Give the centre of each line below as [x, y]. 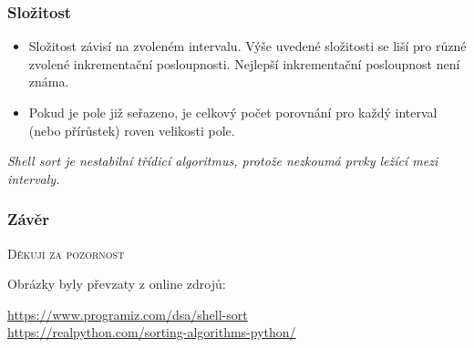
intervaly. [34, 178]
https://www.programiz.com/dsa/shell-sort [128, 314]
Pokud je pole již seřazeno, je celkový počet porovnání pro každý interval [233, 112]
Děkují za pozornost [66, 253]
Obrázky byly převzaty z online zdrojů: [117, 284]
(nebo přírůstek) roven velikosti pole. [132, 130]
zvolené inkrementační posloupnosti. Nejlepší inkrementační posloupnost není [244, 63]
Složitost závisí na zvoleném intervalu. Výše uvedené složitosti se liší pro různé [247, 46]
